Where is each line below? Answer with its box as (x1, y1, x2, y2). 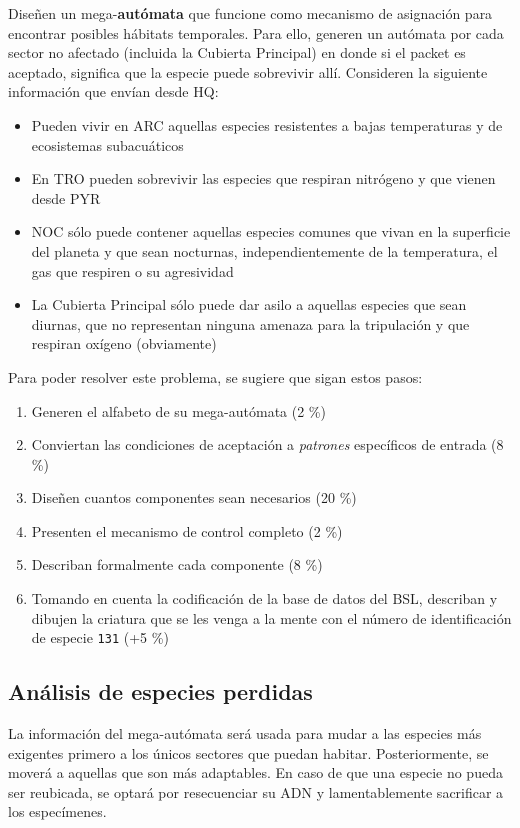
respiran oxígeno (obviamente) (31, 333, 217, 354)
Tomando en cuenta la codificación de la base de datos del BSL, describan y (31, 588, 498, 609)
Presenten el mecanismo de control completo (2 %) (31, 520, 343, 541)
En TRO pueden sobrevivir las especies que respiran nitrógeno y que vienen (31, 168, 496, 189)
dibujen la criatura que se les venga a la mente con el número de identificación (31, 607, 512, 628)
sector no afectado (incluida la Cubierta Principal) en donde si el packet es (8, 42, 466, 63)
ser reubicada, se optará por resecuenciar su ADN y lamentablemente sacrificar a (8, 781, 504, 802)
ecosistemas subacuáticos (31, 134, 184, 155)
